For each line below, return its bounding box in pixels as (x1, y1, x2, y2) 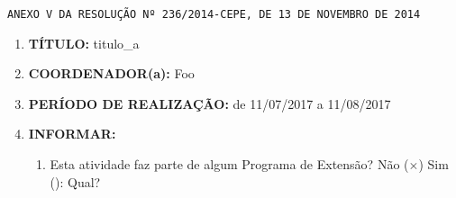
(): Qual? (50, 172, 101, 191)
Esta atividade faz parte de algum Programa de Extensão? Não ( (50, 155, 409, 174)
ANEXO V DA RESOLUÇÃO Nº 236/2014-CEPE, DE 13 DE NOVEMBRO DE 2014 (7, 8, 421, 21)
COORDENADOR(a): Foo (28, 64, 195, 83)
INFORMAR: (28, 124, 116, 143)
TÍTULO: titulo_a (28, 33, 140, 52)
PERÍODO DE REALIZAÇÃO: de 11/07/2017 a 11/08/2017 (28, 94, 391, 112)
